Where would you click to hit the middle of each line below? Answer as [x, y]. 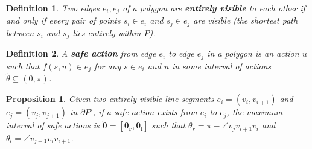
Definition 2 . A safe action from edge [81, 53]
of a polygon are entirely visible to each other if [214, 8]
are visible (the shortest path [246, 20]
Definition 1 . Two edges [53, 8]
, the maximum [254, 112]
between [20, 32]
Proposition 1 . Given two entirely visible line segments [110, 99]
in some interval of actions [221, 65]
